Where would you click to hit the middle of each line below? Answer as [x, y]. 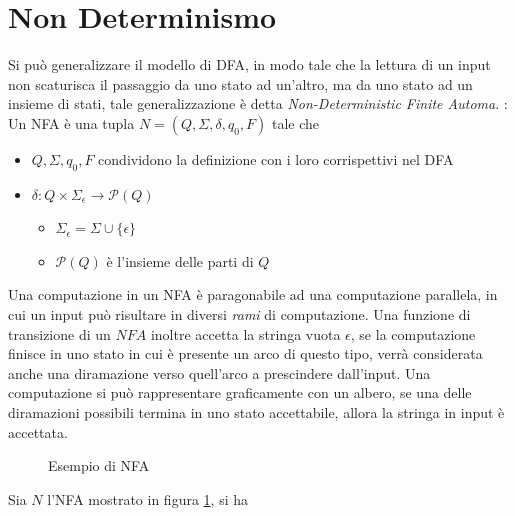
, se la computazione [413, 333]
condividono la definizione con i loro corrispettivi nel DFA [276, 158]
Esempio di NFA [99, 465]
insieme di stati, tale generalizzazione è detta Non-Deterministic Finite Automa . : [258, 103]
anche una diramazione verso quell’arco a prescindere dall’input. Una [219, 372]
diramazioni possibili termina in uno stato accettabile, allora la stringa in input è [256, 412]
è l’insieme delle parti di [180, 260]
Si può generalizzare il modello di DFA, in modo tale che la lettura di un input [249, 64]
